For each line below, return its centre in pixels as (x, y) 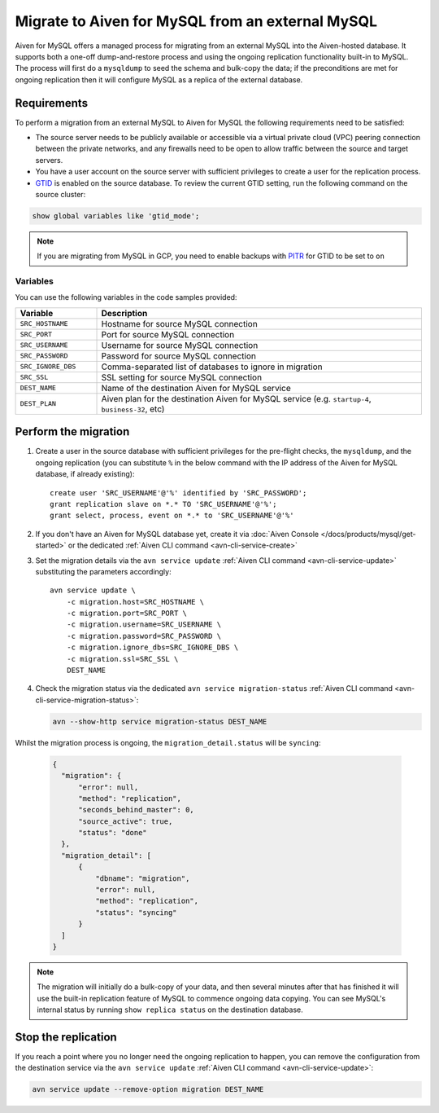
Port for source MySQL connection (168, 334)
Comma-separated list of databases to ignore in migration (212, 367)
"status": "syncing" (136, 912)
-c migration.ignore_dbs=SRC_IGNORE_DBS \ (152, 647)
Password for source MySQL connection (178, 356)
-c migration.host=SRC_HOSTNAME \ (135, 602)
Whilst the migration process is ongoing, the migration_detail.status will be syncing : (168, 742)
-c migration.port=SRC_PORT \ (126, 614)
